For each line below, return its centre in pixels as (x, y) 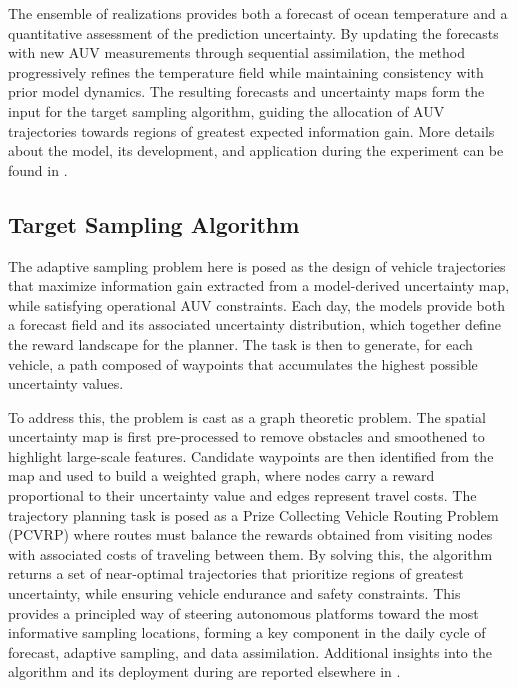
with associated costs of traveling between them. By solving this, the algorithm (250, 553)
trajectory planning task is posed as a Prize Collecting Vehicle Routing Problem (253, 514)
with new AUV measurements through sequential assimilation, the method (237, 52)
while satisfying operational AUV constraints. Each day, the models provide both (256, 304)
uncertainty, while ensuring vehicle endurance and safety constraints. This (234, 593)
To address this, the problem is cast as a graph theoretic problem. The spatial (247, 416)
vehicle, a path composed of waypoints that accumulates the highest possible (243, 363)
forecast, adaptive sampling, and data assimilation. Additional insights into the (250, 651)
